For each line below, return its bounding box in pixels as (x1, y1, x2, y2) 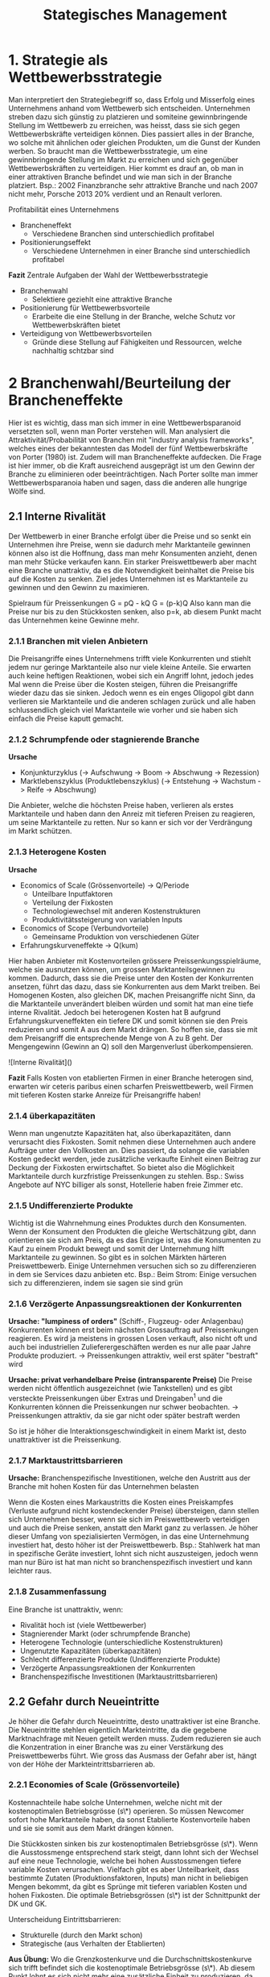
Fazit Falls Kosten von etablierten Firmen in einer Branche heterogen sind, (8, 1072, 254, 1082)
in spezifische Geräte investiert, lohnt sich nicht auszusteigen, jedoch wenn (8, 1549, 259, 1559)
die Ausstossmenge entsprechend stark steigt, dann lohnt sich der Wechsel (8, 1847, 259, 1857)
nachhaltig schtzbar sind (31, 345, 114, 356)
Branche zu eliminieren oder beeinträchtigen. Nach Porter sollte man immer (8, 469, 259, 479)
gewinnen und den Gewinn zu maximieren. (8, 582, 150, 592)
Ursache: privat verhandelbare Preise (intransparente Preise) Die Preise (8, 1375, 253, 1384)
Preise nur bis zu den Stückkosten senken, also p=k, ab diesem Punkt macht (8, 606, 262, 616)
